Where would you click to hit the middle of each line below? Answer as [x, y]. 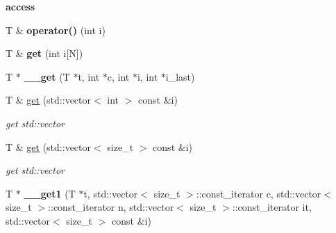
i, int [148, 76]
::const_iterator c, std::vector [259, 193]
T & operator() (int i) [56, 30]
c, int [118, 76]
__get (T [47, 76]
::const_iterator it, [272, 207]
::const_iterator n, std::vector [111, 207]
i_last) [180, 76]
